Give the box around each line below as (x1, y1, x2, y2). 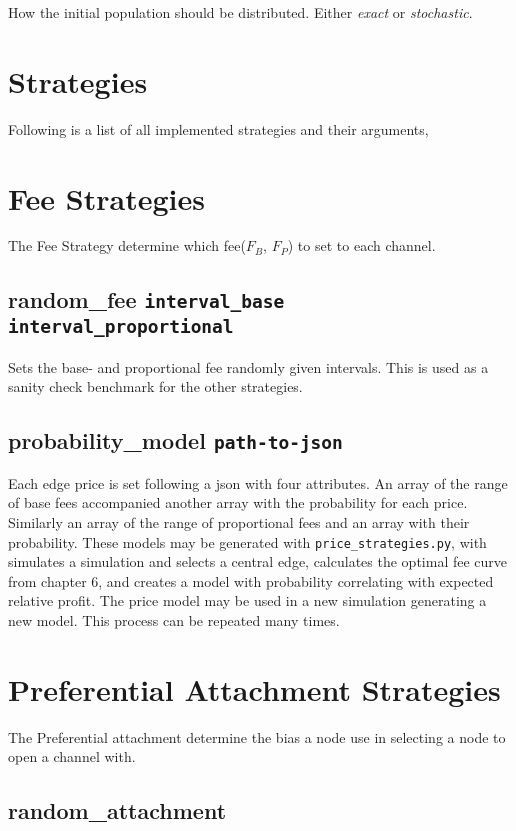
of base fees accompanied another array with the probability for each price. (8, 492, 468, 513)
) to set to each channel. (287, 235, 436, 256)
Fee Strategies (8, 177, 205, 218)
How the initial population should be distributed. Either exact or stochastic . (8, 2, 473, 22)
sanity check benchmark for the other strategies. (8, 376, 303, 397)
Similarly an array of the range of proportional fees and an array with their (8, 511, 470, 532)
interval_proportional (8, 316, 234, 338)
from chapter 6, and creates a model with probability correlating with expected (8, 570, 494, 591)
